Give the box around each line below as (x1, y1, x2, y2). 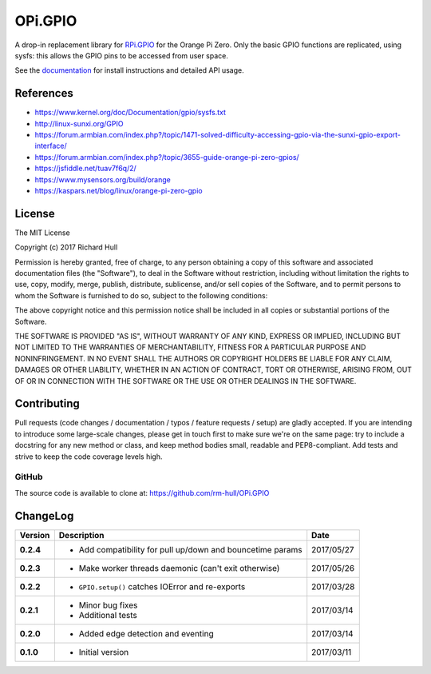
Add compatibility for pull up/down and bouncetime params (78, 544, 302, 555)
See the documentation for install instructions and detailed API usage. (14, 66, 244, 75)
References (14, 86, 73, 100)
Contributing (14, 397, 80, 411)
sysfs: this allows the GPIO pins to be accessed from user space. (14, 50, 229, 60)
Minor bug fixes (78, 600, 138, 611)
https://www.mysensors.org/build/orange (34, 174, 171, 184)
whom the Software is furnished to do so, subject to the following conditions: (14, 290, 268, 300)
